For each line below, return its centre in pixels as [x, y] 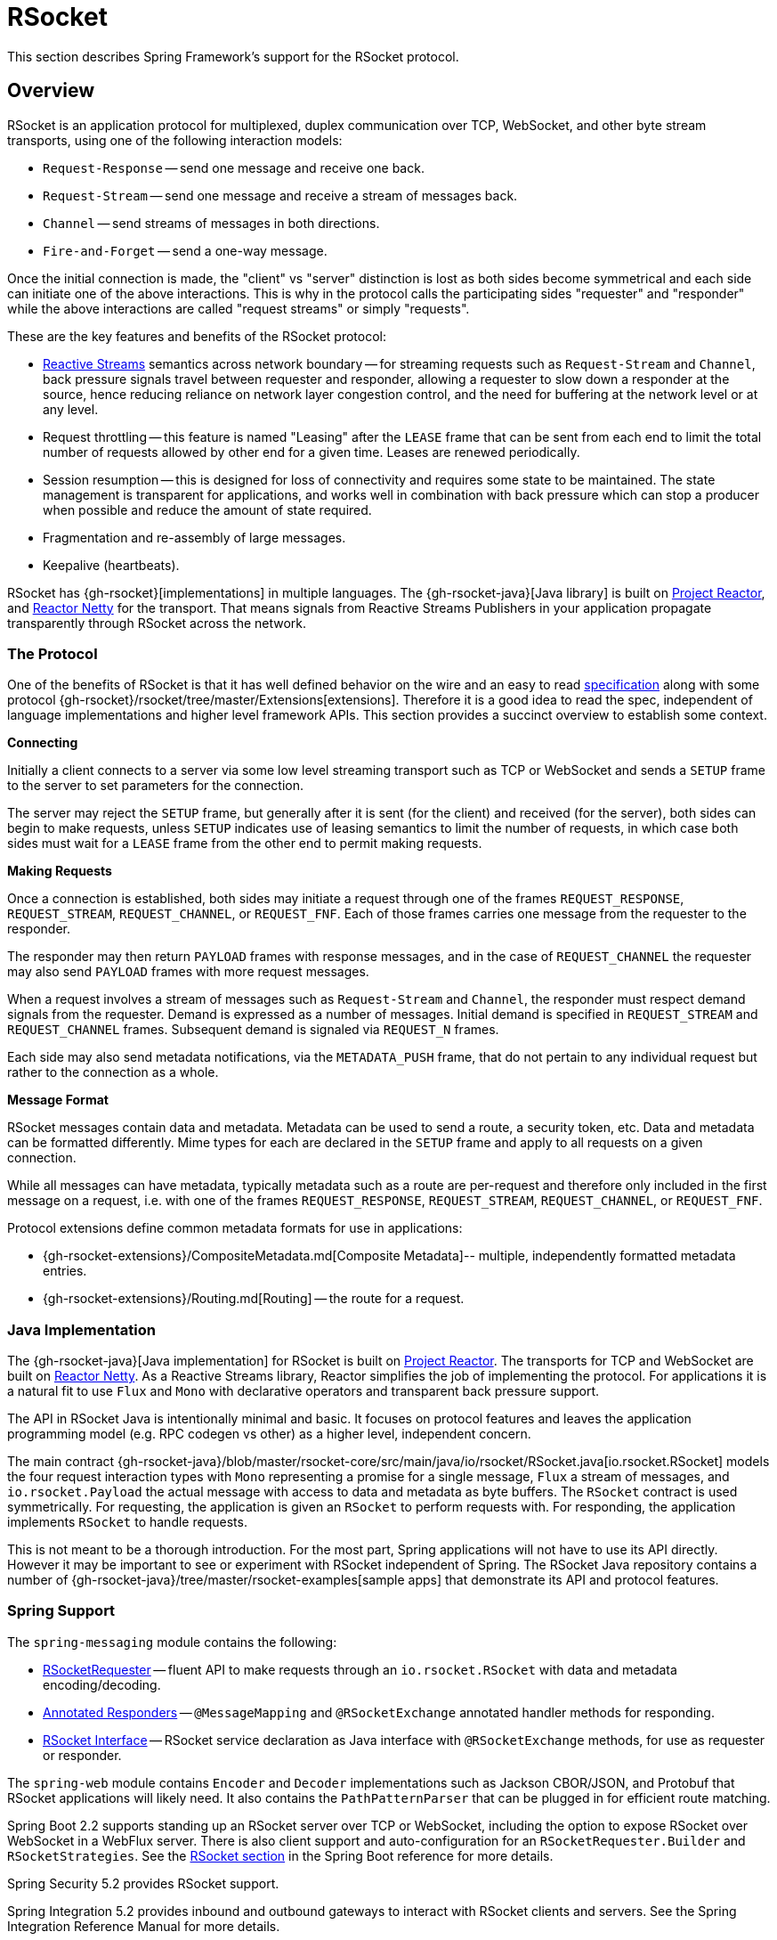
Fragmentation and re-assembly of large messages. [194, 537]
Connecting [43, 743]
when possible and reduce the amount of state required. [207, 509]
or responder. [82, 1755]
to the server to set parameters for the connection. [156, 786]
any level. [71, 409]
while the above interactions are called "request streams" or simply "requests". [239, 308]
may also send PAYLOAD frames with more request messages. [188, 972]
